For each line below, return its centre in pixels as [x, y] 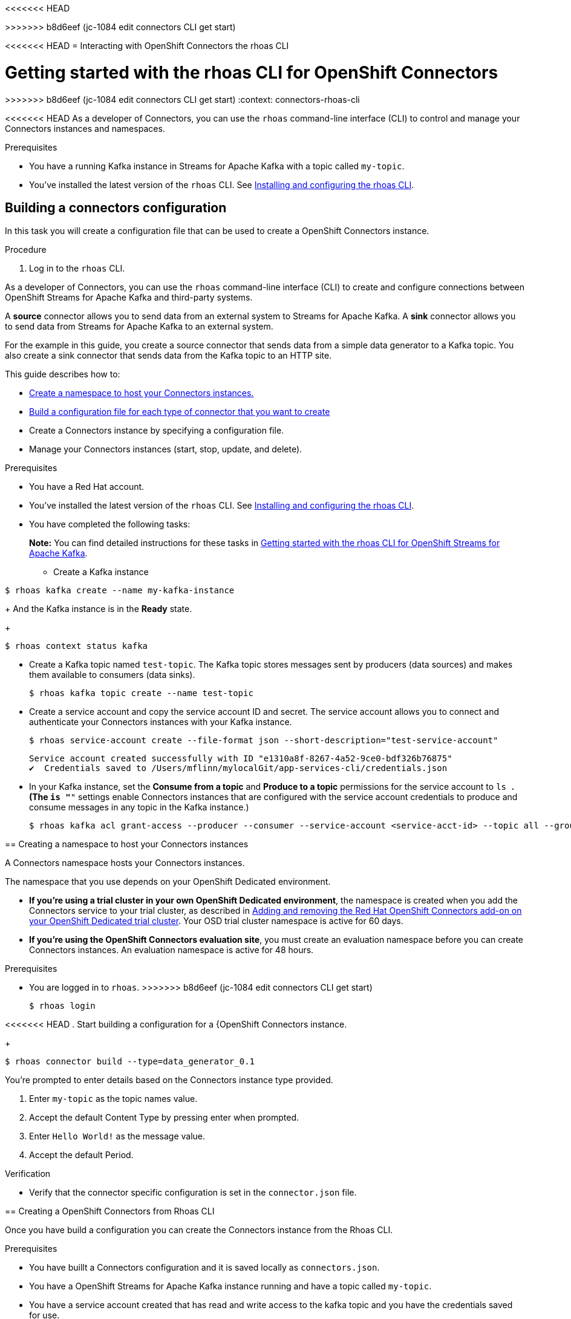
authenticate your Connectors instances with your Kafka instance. [161, 722]
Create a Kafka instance [101, 572]
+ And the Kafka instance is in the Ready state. [99, 609]
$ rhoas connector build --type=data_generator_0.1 [130, 1062]
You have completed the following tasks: [110, 524]
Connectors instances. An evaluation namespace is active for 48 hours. [171, 950]
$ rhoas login [62, 1006]
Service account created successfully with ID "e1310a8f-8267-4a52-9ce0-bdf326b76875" [241, 759]
